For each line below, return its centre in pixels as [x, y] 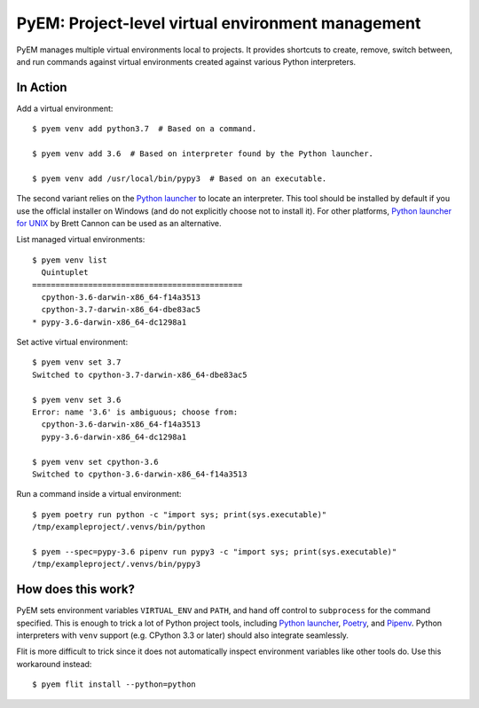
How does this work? [75, 590]
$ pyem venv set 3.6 [77, 400]
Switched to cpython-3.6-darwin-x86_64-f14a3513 [140, 474]
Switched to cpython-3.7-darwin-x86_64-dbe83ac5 [140, 374]
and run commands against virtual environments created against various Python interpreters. [186, 61]
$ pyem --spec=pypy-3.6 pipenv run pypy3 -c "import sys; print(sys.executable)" [215, 551]
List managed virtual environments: [81, 240]
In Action [42, 87]
